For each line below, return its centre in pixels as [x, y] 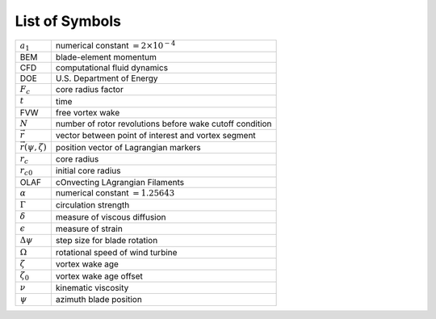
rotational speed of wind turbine [116, 252]
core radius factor [90, 90]
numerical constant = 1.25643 [115, 192]
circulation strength [92, 205]
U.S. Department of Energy [107, 78]
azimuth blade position [99, 300]
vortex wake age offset [99, 276]
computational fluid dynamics [112, 67]
